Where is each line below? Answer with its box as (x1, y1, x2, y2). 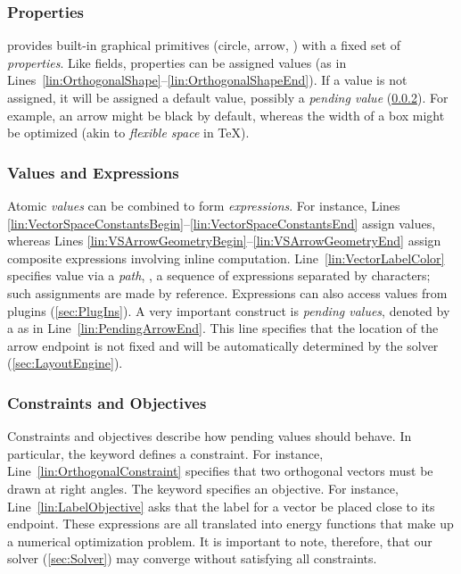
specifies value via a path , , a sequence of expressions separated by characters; (7, 266, 431, 285)
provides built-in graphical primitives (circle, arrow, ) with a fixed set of (7, 36, 401, 54)
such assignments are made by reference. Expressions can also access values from (7, 283, 448, 302)
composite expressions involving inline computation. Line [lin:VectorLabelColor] (7, 248, 445, 267)
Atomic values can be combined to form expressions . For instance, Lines (7, 196, 400, 214)
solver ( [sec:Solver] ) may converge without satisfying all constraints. (7, 549, 377, 568)
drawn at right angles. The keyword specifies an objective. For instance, (7, 478, 399, 497)
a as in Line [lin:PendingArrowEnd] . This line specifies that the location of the (7, 319, 439, 337)
